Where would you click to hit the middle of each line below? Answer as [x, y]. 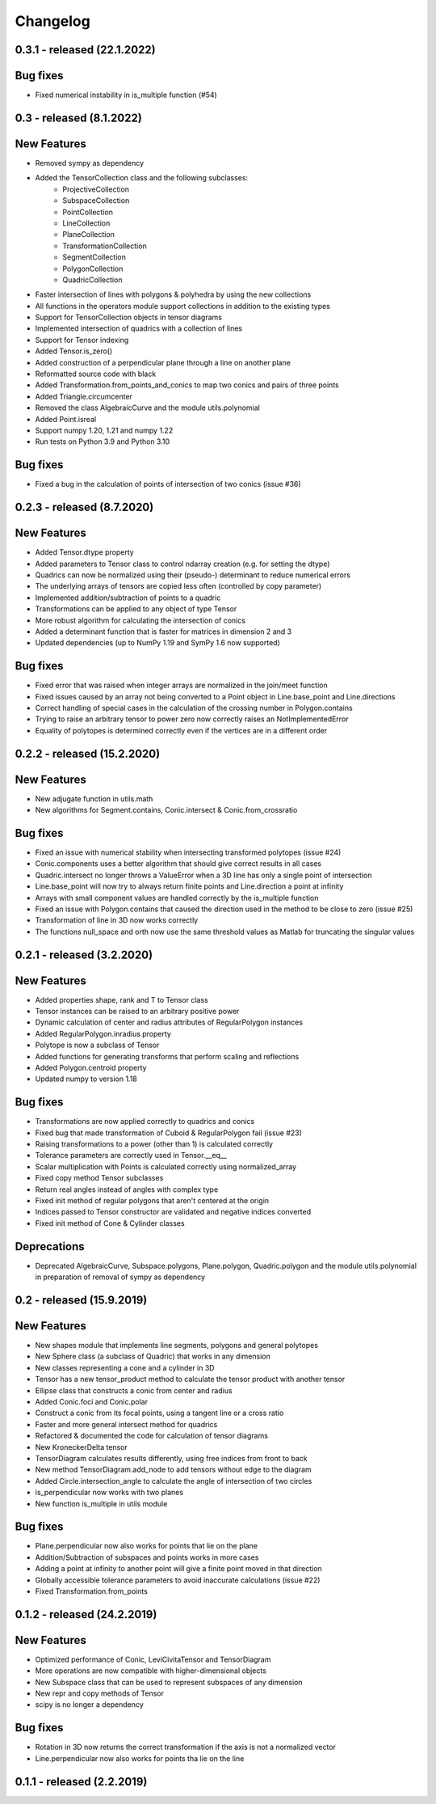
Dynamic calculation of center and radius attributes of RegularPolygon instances [169, 1022]
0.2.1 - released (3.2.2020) [84, 955]
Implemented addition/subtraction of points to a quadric [128, 598]
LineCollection [86, 223]
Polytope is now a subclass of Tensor [97, 1045]
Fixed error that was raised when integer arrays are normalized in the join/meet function [181, 685]
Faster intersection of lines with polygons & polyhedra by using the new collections [173, 294]
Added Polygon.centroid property [91, 1068]
